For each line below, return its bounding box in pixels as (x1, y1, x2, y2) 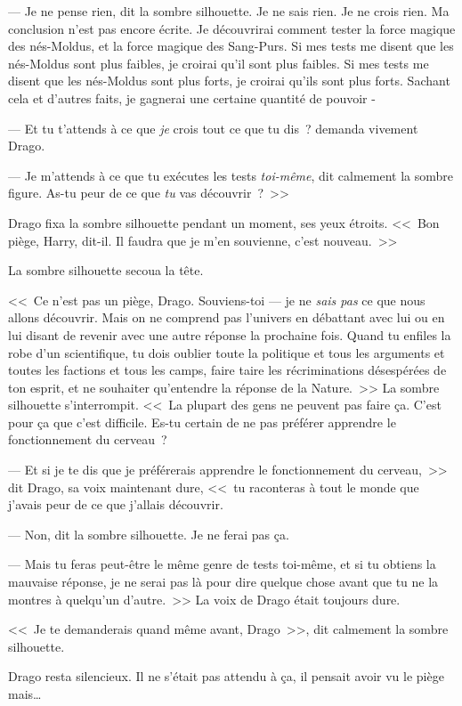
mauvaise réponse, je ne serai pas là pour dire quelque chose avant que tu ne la (8, 572, 439, 591)
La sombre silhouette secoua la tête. (8, 261, 204, 280)
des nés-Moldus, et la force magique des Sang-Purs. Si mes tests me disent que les (8, 37, 454, 55)
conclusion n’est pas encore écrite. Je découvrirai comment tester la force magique (8, 19, 456, 37)
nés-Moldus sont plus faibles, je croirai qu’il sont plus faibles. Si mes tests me (8, 53, 429, 72)
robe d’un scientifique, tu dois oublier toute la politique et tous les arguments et (8, 343, 445, 361)
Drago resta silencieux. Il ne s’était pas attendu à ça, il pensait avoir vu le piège (8, 667, 444, 686)
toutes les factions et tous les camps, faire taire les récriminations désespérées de (8, 361, 447, 379)
